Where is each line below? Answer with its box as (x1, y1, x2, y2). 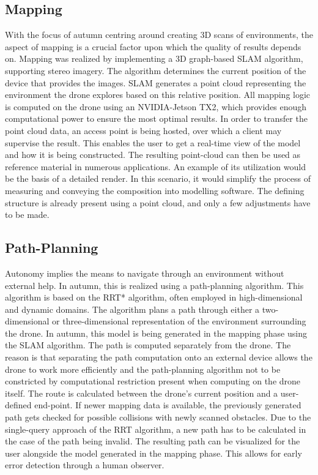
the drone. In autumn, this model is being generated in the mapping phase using (5, 326, 307, 339)
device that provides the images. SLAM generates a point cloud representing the (5, 76, 306, 89)
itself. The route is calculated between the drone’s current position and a (5, 386, 278, 399)
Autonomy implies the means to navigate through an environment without (5, 266, 284, 279)
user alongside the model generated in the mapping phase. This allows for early (5, 446, 302, 459)
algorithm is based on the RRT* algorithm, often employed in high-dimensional (5, 291, 303, 304)
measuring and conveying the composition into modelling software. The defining (5, 184, 305, 196)
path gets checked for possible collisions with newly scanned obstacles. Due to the (5, 411, 311, 424)
